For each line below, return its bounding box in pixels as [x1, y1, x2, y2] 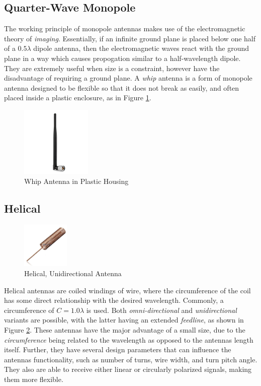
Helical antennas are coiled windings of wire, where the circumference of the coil [4, 285, 251, 295]
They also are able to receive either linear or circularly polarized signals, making [4, 364, 252, 374]
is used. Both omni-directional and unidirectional [86, 304, 237, 315]
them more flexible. [4, 373, 63, 384]
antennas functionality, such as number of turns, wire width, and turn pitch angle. [4, 354, 257, 364]
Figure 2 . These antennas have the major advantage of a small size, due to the [4, 324, 245, 335]
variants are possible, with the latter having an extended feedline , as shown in [4, 314, 244, 325]
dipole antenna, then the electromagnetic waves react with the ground [33, 43, 249, 53]
